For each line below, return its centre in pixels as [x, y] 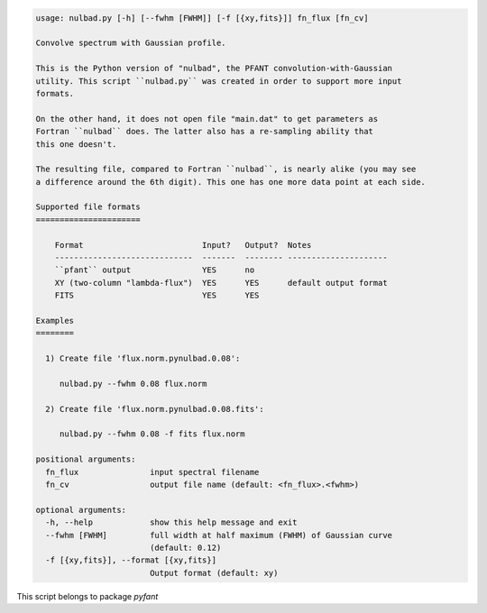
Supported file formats [88, 207]
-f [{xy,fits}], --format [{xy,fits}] [131, 560]
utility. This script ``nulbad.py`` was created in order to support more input [219, 81]
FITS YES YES [157, 296]
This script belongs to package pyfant [87, 596]
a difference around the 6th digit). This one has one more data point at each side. [230, 182]
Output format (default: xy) [214, 573]
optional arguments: [81, 510]
